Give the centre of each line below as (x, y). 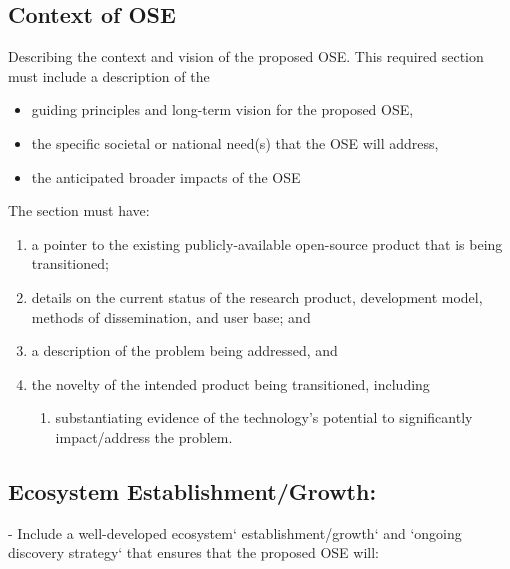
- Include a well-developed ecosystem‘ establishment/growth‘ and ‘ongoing (235, 532)
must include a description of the (109, 75)
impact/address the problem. (144, 436)
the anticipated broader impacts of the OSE (166, 176)
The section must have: (79, 210)
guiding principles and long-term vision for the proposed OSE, (222, 109)
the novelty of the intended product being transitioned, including (230, 383)
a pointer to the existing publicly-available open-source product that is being (267, 243)
